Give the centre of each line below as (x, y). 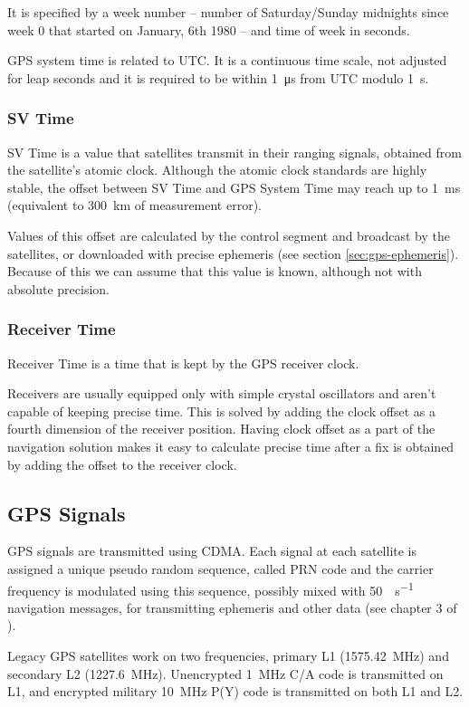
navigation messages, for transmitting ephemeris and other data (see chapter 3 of (232, 607)
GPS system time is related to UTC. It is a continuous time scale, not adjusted (227, 60)
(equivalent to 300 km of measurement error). (134, 205)
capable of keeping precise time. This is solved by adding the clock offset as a (221, 411)
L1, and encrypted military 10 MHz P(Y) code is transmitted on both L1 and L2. (235, 691)
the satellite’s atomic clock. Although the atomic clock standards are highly (217, 170)
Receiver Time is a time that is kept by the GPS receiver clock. (183, 363)
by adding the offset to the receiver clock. (122, 464)
